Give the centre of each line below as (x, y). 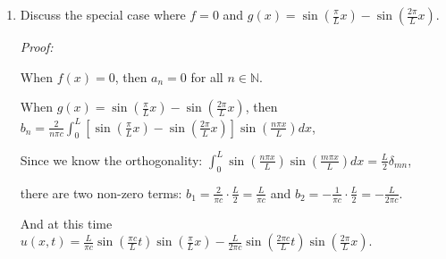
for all (207, 76)
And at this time (66, 223)
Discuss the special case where (103, 14)
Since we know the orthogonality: (111, 159)
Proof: (37, 46)
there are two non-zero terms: (101, 192)
